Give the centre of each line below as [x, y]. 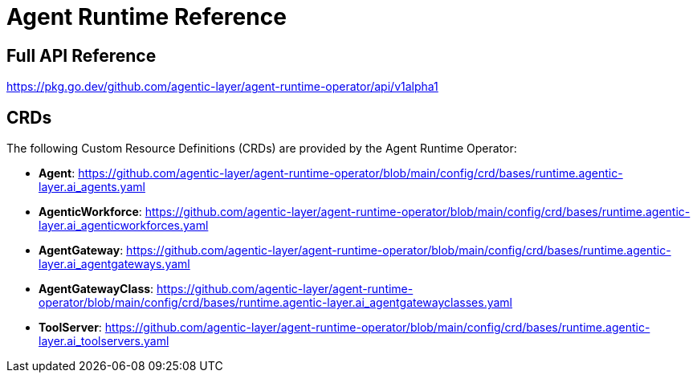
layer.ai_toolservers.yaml [104, 341]
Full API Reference [82, 55]
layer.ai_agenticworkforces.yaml [124, 226]
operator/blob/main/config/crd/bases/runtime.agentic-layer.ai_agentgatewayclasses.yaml [275, 303]
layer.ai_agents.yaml [92, 187]
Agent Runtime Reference [147, 17]
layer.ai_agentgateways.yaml [114, 264]
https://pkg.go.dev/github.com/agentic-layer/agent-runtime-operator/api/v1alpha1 [222, 87]
